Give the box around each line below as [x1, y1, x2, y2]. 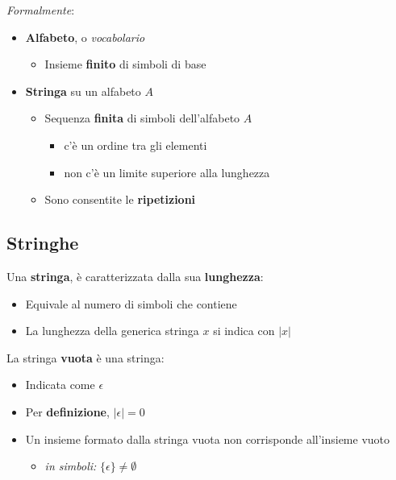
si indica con [213, 322, 275, 339]
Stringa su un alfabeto [25, 82, 141, 99]
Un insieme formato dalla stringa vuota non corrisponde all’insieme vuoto [25, 430, 390, 447]
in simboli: [44, 457, 97, 474]
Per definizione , [25, 403, 110, 420]
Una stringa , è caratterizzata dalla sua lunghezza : [6, 267, 264, 284]
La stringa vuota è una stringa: [6, 349, 165, 366]
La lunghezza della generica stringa [25, 322, 199, 339]
